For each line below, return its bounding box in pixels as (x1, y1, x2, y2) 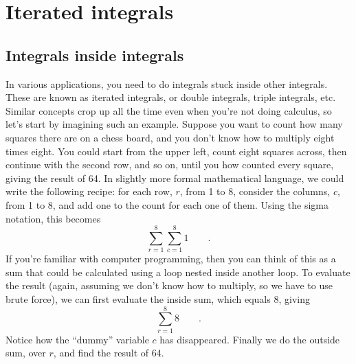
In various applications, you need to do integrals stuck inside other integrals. (5, 76, 328, 91)
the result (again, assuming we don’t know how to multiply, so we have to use (5, 278, 333, 293)
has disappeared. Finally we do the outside (159, 332, 340, 346)
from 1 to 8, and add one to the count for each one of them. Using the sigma (5, 197, 329, 212)
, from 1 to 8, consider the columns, (179, 184, 331, 198)
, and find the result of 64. (53, 345, 164, 360)
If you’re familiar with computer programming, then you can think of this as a (5, 251, 336, 266)
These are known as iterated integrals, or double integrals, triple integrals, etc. (5, 90, 336, 104)
